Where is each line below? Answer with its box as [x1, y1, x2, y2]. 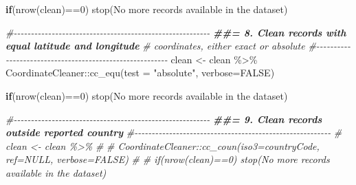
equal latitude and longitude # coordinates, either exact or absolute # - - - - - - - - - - [5, 39, 351, 53]
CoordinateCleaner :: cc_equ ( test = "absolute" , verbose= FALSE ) [5, 65, 275, 80]
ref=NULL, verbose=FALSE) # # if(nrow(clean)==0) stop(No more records [5, 152, 330, 166]
